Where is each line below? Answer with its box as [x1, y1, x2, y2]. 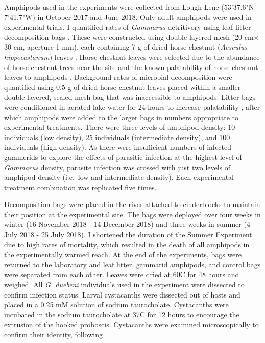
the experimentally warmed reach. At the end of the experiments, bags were [4, 249, 242, 260]
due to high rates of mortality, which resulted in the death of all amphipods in [4, 239, 250, 249]
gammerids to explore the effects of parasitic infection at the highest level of [4, 151, 242, 162]
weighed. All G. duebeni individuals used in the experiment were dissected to [4, 279, 245, 290]
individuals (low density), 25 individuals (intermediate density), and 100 [4, 131, 230, 142]
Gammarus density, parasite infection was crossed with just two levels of [4, 162, 231, 172]
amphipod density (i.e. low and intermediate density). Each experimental [4, 172, 234, 182]
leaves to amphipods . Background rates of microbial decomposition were [4, 72, 232, 82]
